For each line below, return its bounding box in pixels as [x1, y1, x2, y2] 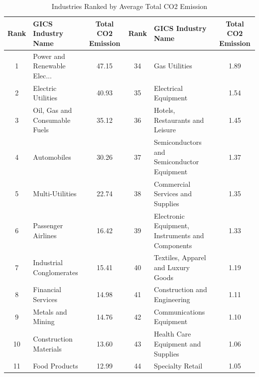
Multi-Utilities [33, 188, 77, 199]
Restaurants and [153, 114, 204, 125]
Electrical [153, 82, 183, 93]
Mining [33, 316, 55, 327]
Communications [153, 306, 205, 317]
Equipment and [153, 338, 201, 349]
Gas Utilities [153, 60, 192, 71]
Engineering [153, 294, 190, 305]
